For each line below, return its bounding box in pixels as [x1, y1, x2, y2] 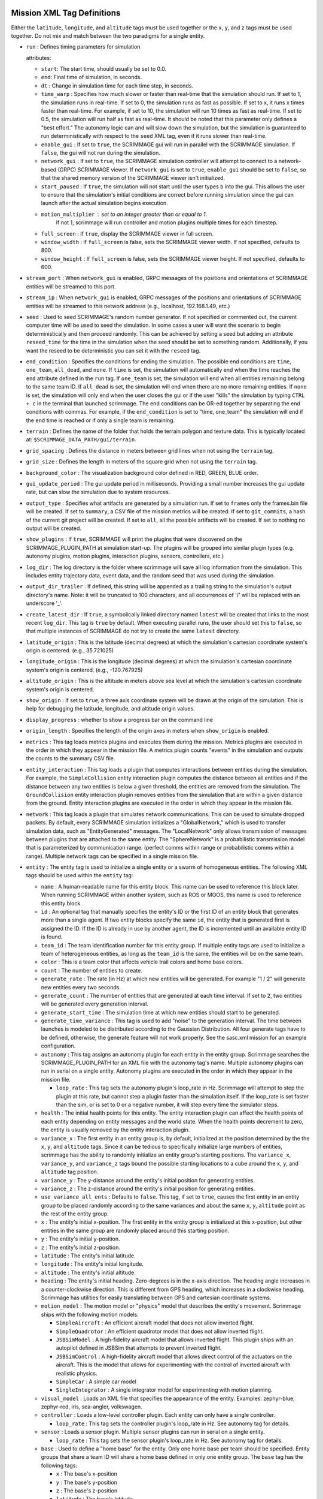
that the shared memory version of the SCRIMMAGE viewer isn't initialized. [41, 174, 226, 182]
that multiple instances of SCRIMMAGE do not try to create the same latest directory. [26, 627, 240, 635]
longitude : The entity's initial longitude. [41, 1260, 144, 1268]
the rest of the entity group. [41, 1210, 109, 1217]
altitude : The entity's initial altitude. [41, 1269, 136, 1276]
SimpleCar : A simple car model [56, 1378, 137, 1385]
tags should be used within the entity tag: [26, 872, 133, 879]
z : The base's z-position [56, 1487, 118, 1494]
